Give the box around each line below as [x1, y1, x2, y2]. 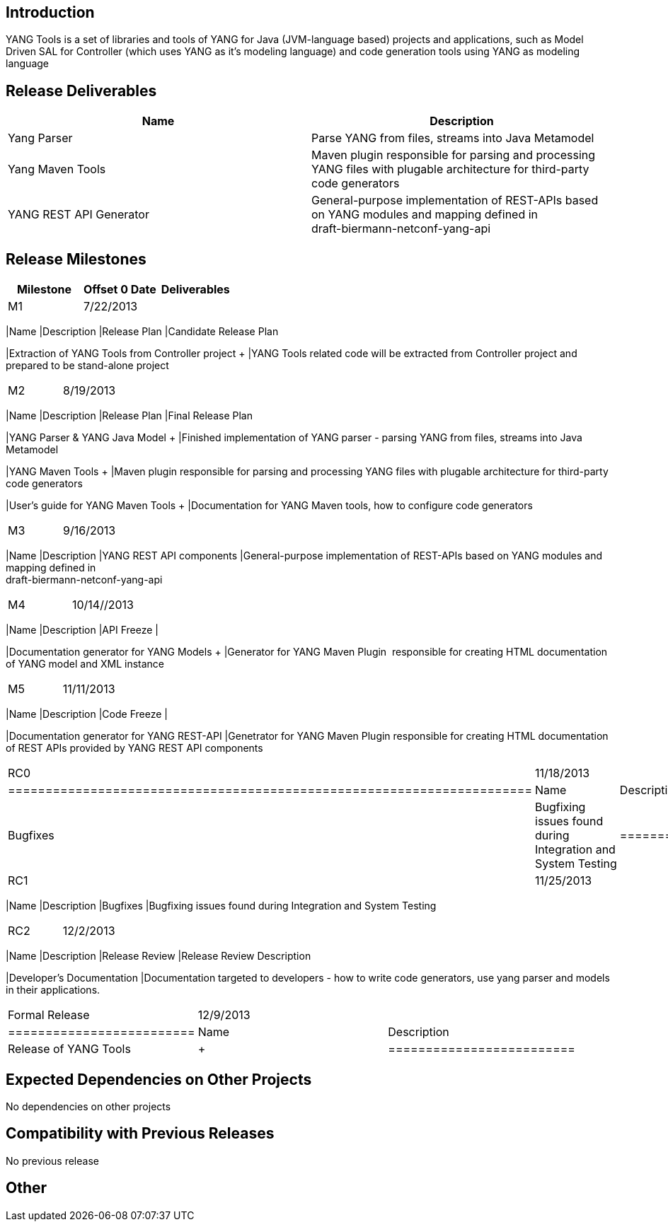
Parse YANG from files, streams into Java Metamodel [311, 131, 594, 146]
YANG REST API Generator [8, 207, 149, 222]
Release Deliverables [6, 81, 157, 100]
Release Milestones [6, 250, 146, 268]
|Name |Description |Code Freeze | [6, 708, 168, 721]
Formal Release [8, 1008, 90, 1023]
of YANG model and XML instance [6, 658, 164, 670]
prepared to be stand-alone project [6, 359, 169, 372]
